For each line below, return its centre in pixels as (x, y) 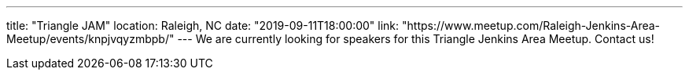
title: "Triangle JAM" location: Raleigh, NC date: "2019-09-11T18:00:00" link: (203, 25)
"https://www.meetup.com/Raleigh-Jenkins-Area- (531, 25)
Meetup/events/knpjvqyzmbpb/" (90, 39)
